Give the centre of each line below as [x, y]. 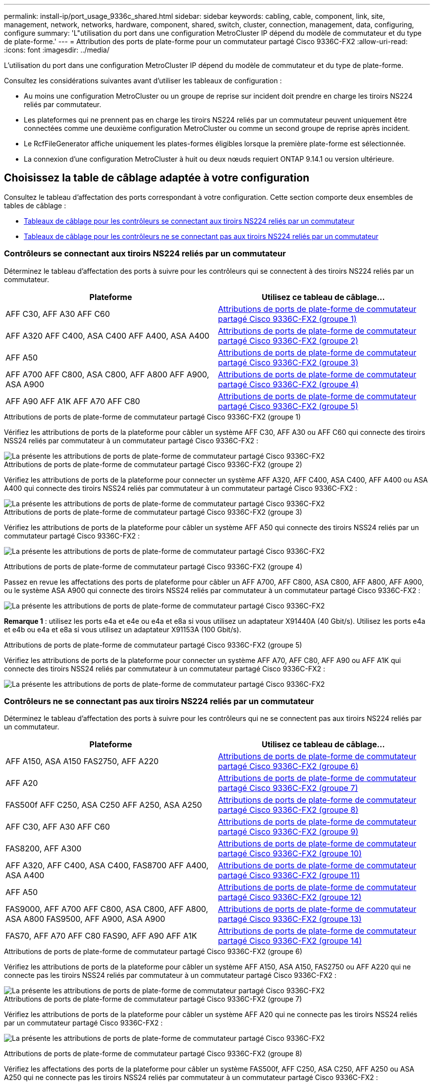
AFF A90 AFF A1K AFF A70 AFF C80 [73, 401]
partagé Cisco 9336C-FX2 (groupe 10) [290, 854]
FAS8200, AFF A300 [44, 849]
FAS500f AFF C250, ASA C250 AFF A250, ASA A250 [104, 805]
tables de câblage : [35, 205]
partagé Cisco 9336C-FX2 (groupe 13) [290, 919]
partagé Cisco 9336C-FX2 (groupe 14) [290, 941]
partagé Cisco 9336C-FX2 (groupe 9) [288, 832]
